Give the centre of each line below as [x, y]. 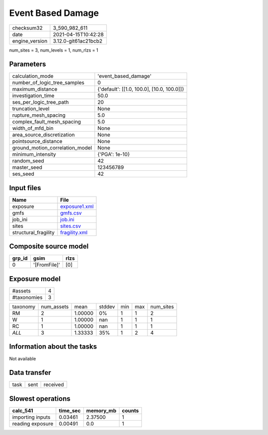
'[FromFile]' [47, 265]
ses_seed [23, 174]
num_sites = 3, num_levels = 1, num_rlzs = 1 [54, 50]
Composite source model [49, 247]
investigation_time [33, 96]
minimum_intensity [34, 154]
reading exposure [33, 424]
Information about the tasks [53, 347]
